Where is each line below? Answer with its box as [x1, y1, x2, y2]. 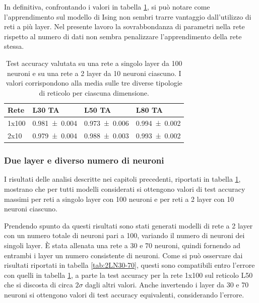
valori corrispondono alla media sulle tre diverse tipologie [6, 78, 182, 88]
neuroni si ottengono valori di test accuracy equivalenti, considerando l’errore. [4, 289, 244, 299]
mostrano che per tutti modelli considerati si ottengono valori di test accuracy [4, 183, 245, 194]
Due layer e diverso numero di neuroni [4, 154, 164, 167]
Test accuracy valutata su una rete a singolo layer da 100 [6, 57, 182, 68]
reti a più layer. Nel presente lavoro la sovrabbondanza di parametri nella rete [4, 21, 245, 32]
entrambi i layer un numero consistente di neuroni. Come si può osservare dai [4, 250, 243, 260]
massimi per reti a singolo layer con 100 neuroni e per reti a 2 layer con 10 [4, 193, 234, 204]
